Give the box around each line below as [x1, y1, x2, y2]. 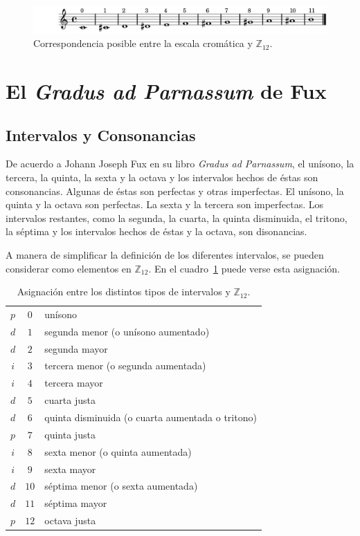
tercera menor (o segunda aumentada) [44, 358, 206, 373]
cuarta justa [44, 393, 96, 407]
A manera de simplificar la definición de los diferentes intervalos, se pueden [6, 247, 324, 261]
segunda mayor [44, 341, 108, 355]
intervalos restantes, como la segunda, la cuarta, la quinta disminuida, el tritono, [6, 210, 348, 225]
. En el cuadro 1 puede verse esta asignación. [148, 261, 340, 275]
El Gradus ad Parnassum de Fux [6, 76, 327, 105]
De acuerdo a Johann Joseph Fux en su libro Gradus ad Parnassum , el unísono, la [6, 156, 354, 171]
